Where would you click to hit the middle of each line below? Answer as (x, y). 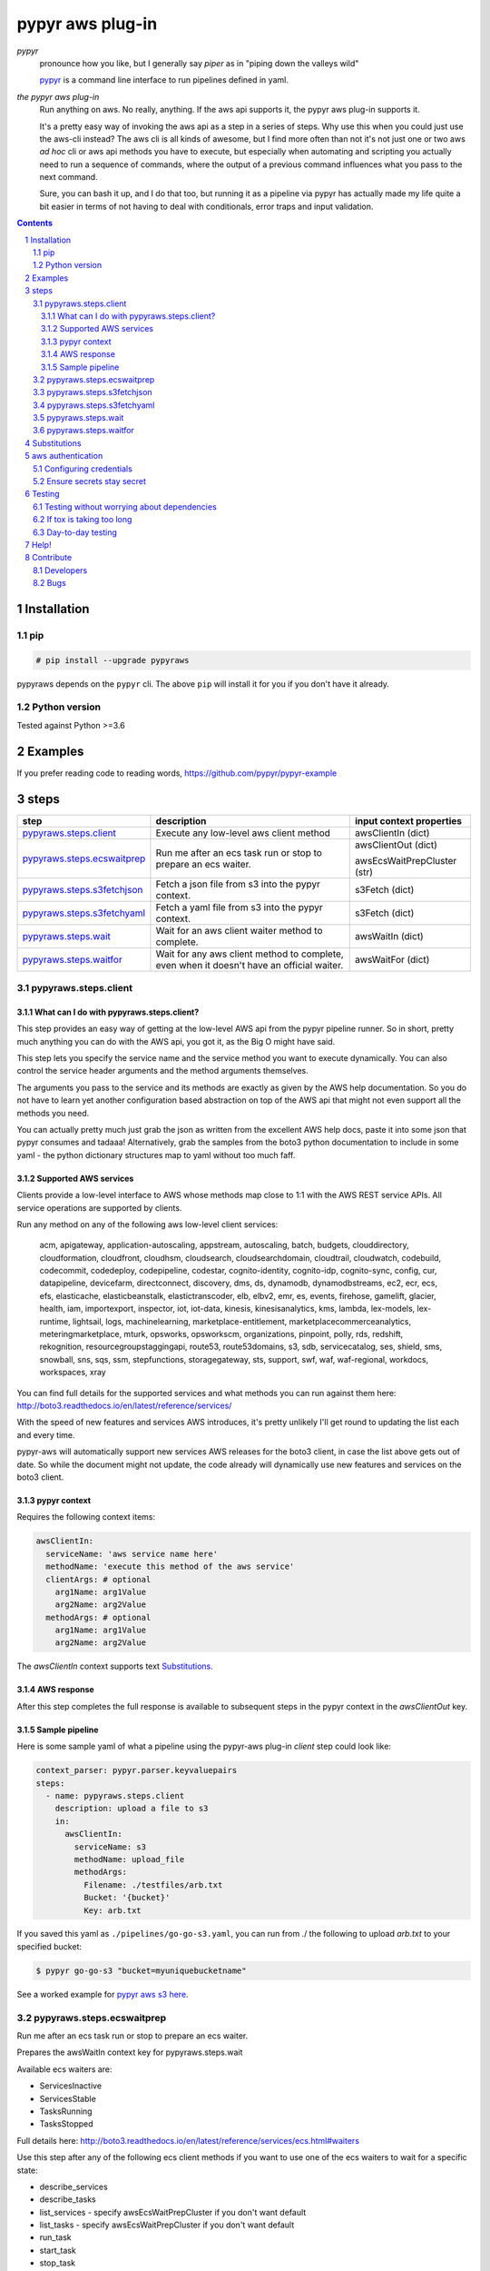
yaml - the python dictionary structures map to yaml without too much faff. (156, 1155)
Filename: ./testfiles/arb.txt (153, 1884)
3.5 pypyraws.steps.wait (78, 418)
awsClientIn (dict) (392, 833)
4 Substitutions (53, 443)
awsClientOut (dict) (396, 845)
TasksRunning (66, 2111)
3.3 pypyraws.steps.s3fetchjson (93, 392)
